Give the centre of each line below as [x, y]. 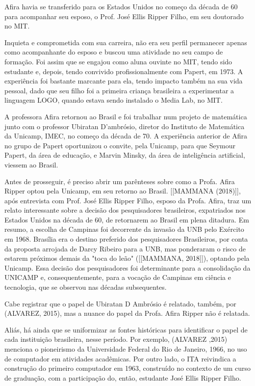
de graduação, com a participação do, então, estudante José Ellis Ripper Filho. [123, 377]
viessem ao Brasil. [31, 164]
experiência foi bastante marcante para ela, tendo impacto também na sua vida [124, 81]
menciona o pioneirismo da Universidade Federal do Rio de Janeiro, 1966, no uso [126, 349]
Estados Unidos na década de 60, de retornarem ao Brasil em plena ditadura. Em [127, 219]
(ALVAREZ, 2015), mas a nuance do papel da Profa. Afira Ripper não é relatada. [127, 313]
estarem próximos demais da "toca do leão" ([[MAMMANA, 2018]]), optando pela [127, 258]
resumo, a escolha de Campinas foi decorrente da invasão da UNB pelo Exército [124, 229]
